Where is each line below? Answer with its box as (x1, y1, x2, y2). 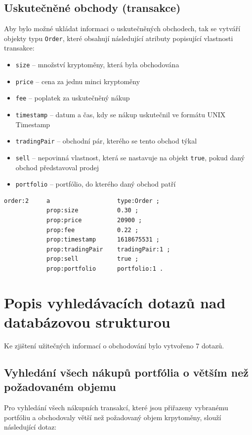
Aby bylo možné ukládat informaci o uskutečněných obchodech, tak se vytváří (4, 23, 241, 34)
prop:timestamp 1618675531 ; (46, 236, 160, 243)
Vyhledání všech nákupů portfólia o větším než (4, 364, 249, 380)
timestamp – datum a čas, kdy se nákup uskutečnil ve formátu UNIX (15, 109, 226, 120)
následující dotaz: (4, 422, 57, 432)
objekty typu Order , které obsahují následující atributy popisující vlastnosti (4, 33, 233, 43)
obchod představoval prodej (15, 162, 99, 172)
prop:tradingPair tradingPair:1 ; (46, 245, 170, 253)
